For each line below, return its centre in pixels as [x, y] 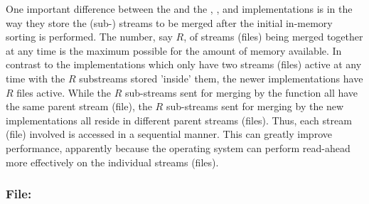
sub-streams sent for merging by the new [255, 106]
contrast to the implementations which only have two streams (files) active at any [184, 64]
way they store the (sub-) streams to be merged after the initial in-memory [169, 22]
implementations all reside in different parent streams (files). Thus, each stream [179, 120]
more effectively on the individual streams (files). [112, 162]
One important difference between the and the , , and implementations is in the [179, 9]
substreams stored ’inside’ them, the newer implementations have [221, 78]
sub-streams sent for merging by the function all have [241, 92]
